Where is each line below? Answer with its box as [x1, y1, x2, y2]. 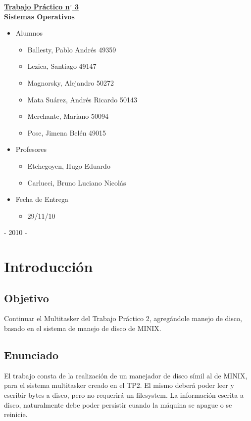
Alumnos [15, 28, 43, 38]
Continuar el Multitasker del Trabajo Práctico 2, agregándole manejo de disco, [4, 313, 242, 324]
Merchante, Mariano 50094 [27, 111, 109, 121]
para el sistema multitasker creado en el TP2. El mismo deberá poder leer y [4, 380, 234, 390]
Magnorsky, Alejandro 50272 [27, 77, 114, 88]
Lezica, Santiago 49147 [27, 61, 97, 71]
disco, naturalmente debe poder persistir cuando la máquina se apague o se [4, 399, 232, 410]
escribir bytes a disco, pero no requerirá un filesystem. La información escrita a [4, 390, 244, 400]
